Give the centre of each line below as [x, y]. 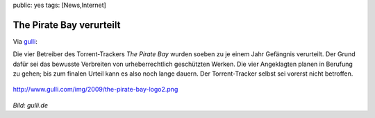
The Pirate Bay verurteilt [67, 25]
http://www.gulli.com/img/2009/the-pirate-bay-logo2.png [95, 90]
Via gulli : [25, 41]
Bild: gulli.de [31, 105]
